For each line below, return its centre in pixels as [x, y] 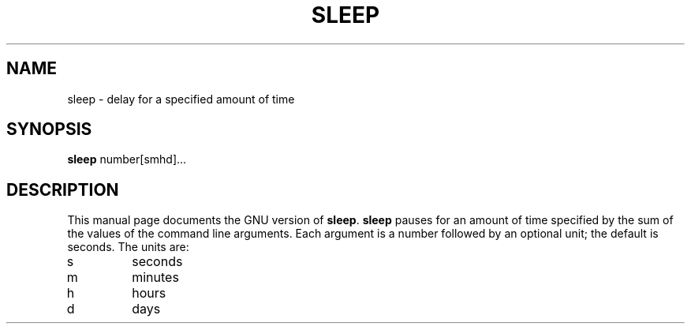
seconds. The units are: [128, 247]
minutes [155, 277]
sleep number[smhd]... [127, 159]
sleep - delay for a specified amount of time [181, 99]
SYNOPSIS [49, 129]
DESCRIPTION [63, 189]
